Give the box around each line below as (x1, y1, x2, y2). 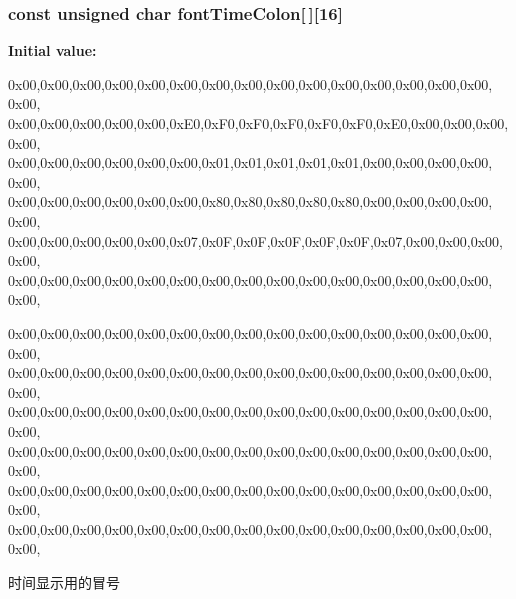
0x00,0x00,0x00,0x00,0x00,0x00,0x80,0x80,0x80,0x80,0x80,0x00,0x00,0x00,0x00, (8, 191, 493, 212)
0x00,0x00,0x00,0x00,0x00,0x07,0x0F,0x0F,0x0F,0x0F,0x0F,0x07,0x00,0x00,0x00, (8, 230, 503, 251)
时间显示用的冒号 (8, 572, 120, 593)
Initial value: (8, 40, 97, 61)
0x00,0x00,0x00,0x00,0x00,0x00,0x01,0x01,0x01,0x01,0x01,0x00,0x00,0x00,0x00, (8, 152, 493, 173)
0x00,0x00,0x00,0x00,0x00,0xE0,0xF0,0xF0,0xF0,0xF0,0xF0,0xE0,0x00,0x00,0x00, (8, 113, 509, 133)
